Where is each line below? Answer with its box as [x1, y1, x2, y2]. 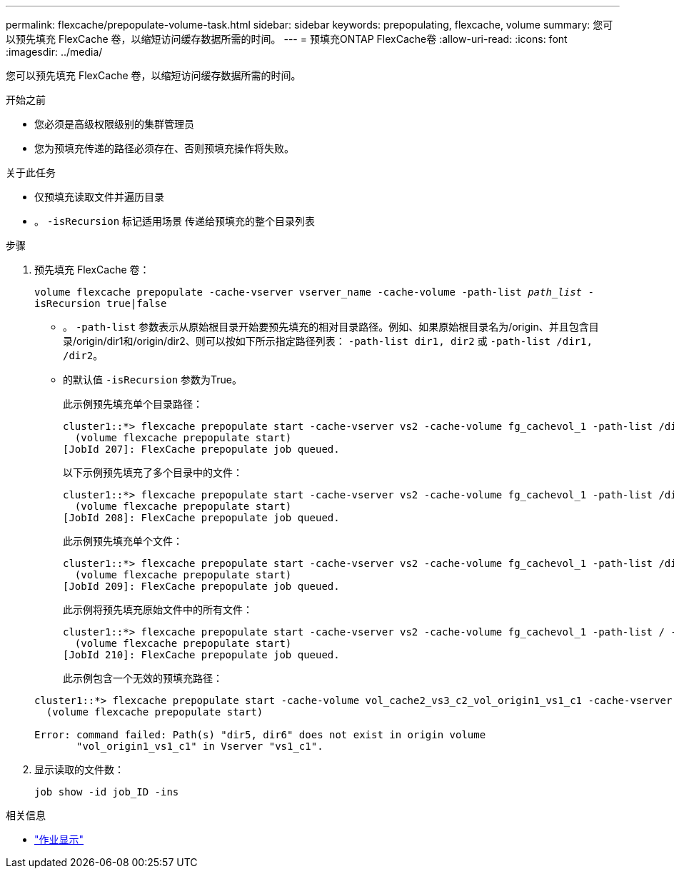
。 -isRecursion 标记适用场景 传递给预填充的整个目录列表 [34, 215, 315, 227]
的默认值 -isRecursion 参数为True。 [63, 373, 242, 386]
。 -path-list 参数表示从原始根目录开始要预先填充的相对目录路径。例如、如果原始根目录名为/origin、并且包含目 [63, 321, 599, 333]
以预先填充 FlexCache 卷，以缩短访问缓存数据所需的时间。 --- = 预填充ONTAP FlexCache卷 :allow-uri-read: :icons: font [6, 33, 568, 45]
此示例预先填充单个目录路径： [63, 398, 203, 410]
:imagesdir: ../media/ [6, 46, 103, 58]
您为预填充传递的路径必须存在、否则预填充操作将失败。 [34, 142, 294, 154]
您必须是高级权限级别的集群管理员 [34, 118, 194, 130]
